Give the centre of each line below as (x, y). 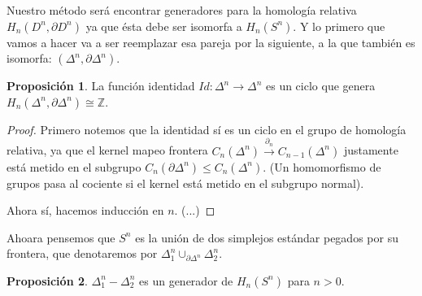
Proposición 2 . (47, 280)
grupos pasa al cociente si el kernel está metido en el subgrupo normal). (185, 183)
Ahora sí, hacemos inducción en (85, 210)
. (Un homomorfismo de (322, 166)
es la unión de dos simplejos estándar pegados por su (267, 237)
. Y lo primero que (339, 26)
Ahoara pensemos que (61, 237)
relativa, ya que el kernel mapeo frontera (107, 150)
